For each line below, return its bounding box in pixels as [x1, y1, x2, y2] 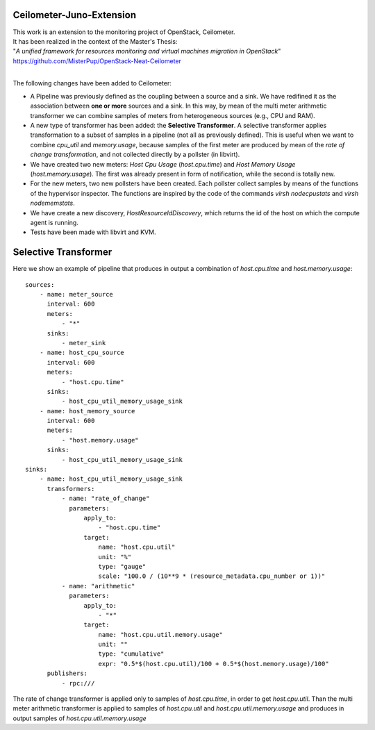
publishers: [47, 670, 88, 677]
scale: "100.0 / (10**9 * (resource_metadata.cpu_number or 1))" [98, 572, 326, 580]
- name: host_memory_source [39, 407, 135, 415]
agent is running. [30, 218, 79, 226]
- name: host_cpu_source [39, 349, 124, 357]
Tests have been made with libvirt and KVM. [30, 228, 156, 236]
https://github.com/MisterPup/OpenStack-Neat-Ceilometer [12, 56, 182, 65]
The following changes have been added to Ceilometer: [12, 79, 172, 88]
